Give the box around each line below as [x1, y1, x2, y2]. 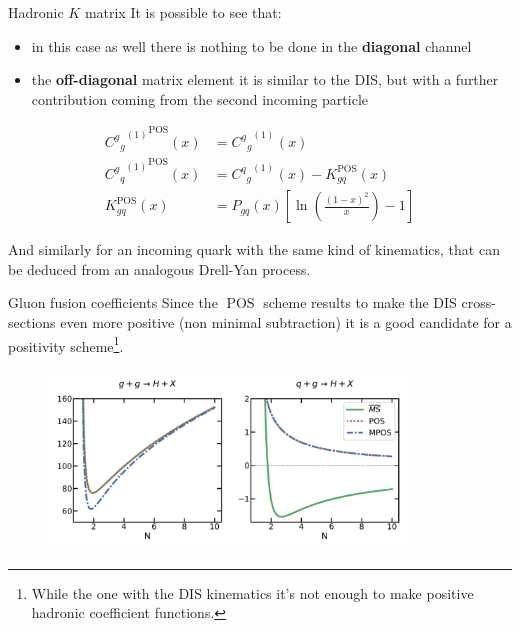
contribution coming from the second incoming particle [31, 88, 369, 109]
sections [8, 312, 56, 333]
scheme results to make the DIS [263, 292, 457, 313]
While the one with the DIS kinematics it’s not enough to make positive [31, 582, 474, 603]
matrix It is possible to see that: [84, 2, 282, 22]
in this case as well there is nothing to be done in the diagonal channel [31, 35, 472, 56]
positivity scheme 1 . [8, 332, 124, 356]
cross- [461, 292, 496, 313]
